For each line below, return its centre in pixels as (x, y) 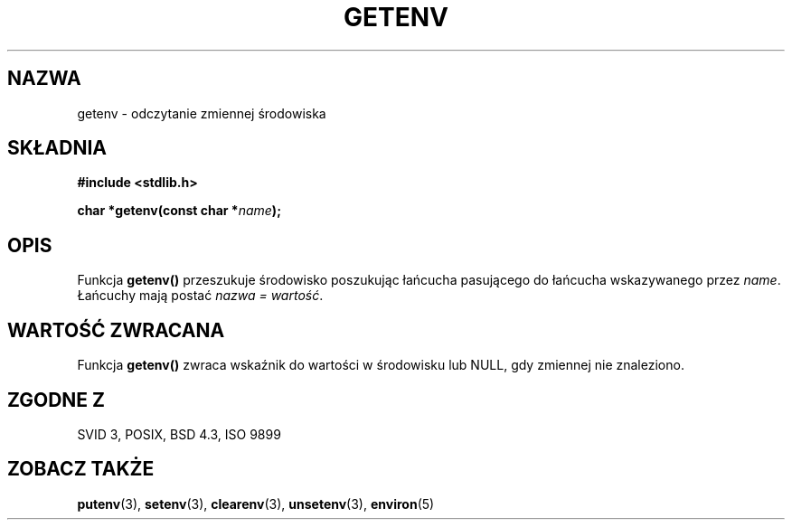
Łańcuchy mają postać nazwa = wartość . (200, 296)
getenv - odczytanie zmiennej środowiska (202, 113)
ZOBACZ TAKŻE (81, 469)
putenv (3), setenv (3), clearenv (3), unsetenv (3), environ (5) (256, 503)
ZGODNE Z (57, 400)
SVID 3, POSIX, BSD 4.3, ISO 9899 (179, 434)
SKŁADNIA (57, 148)
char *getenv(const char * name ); (179, 211)
